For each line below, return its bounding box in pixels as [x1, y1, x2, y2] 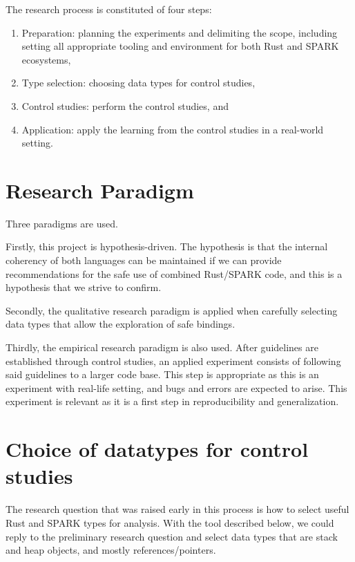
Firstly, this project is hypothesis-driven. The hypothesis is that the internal [6, 239, 328, 254]
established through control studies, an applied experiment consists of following [6, 353, 341, 368]
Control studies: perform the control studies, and [21, 98, 229, 113]
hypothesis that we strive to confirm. [6, 280, 162, 294]
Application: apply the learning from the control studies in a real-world [21, 122, 324, 136]
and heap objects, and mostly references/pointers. [6, 543, 216, 557]
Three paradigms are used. [6, 216, 118, 230]
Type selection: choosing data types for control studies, [21, 75, 256, 90]
